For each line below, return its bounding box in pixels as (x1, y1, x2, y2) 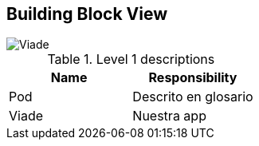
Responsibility (148, 69, 237, 86)
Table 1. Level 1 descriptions (47, 51, 215, 68)
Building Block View (6, 4, 168, 24)
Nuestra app (132, 108, 206, 124)
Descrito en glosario (132, 89, 253, 105)
